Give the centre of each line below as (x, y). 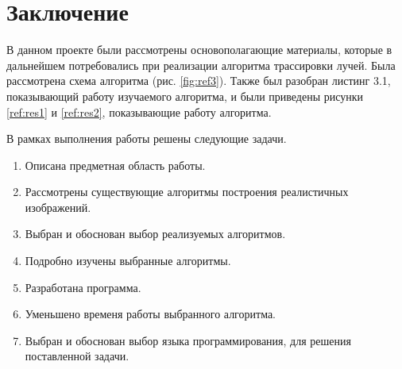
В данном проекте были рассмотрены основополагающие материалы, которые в (199, 50)
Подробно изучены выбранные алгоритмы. (128, 261)
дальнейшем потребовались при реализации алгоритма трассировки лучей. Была (201, 65)
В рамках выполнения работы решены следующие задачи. (147, 138)
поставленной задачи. (77, 356)
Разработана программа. (83, 287)
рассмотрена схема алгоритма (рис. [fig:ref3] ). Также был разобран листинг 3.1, (199, 81)
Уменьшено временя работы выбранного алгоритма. (150, 314)
